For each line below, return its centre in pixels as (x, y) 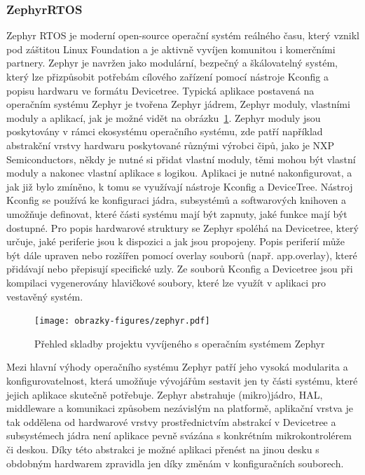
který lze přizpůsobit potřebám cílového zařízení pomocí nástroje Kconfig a (168, 76)
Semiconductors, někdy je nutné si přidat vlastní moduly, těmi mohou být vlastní (181, 159)
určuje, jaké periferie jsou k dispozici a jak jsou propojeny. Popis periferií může (176, 241)
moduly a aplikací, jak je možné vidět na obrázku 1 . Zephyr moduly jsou (164, 117)
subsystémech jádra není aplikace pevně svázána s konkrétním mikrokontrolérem (179, 435)
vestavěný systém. (45, 296)
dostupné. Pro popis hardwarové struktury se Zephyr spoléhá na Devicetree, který (182, 227)
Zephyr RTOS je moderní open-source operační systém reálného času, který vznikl (183, 35)
